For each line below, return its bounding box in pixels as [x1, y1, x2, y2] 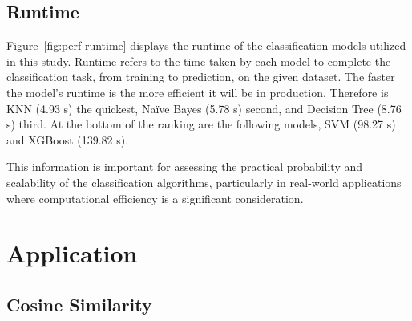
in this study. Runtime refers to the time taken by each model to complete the [6, 52, 391, 69]
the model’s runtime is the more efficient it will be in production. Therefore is [6, 83, 389, 100]
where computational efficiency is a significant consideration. [6, 189, 304, 206]
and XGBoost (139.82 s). [6, 131, 129, 148]
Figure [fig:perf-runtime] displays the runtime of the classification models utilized [6, 37, 406, 54]
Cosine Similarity [6, 291, 152, 316]
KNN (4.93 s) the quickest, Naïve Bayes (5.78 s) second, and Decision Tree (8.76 [6, 100, 402, 116]
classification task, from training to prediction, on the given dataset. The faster [6, 68, 395, 85]
